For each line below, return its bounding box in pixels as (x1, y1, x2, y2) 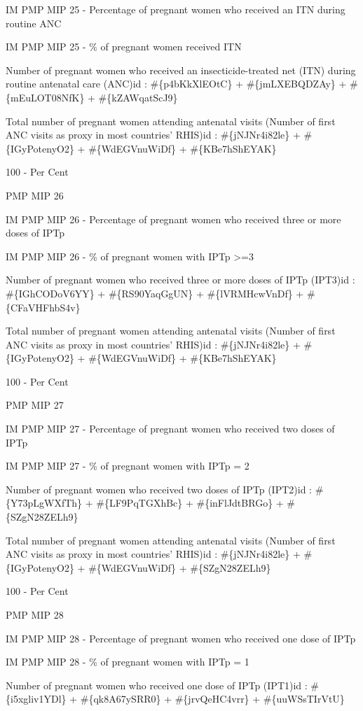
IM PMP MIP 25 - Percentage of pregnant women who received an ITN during (6, 2, 345, 16)
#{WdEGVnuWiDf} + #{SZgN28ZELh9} (88, 560, 271, 575)
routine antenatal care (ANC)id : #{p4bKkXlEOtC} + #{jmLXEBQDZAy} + (6, 76, 347, 91)
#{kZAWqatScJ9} (98, 90, 178, 104)
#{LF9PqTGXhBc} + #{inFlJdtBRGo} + (96, 495, 284, 510)
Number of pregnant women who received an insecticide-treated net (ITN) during (6, 62, 356, 77)
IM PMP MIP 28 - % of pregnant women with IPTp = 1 (6, 654, 249, 669)
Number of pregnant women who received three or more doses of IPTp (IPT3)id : (6, 272, 355, 287)
